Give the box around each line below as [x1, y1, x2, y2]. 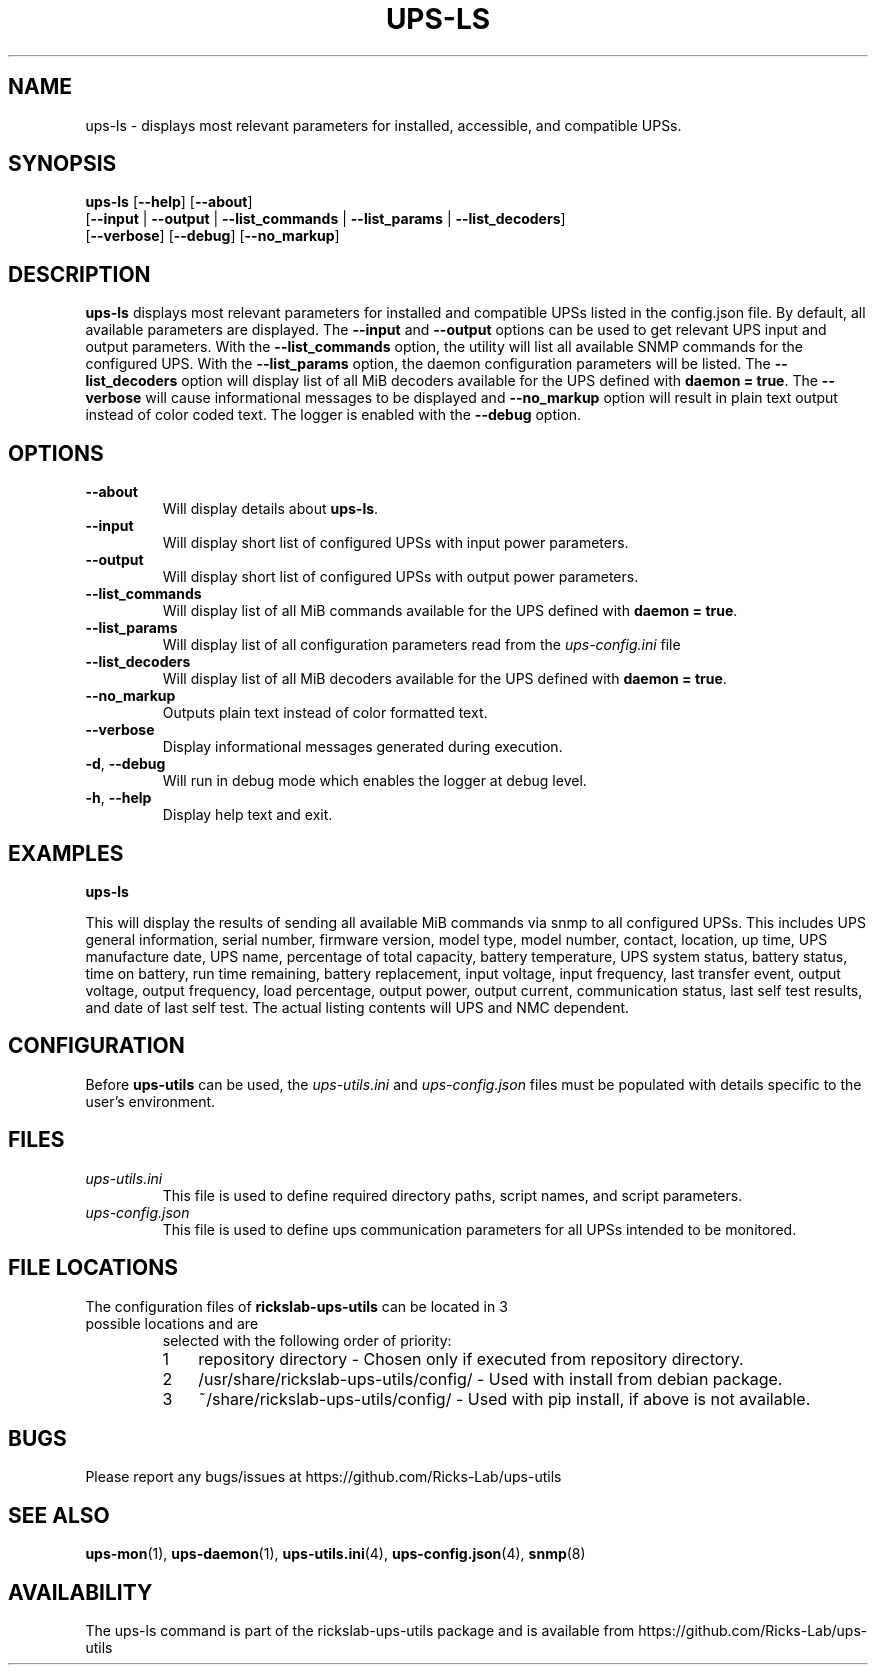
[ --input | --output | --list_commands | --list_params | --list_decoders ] [85, 210, 566, 228]
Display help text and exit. [162, 806, 333, 824]
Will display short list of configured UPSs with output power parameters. [162, 568, 639, 586]
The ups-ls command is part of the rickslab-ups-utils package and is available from [85, 1622, 635, 1640]
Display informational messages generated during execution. [162, 738, 563, 756]
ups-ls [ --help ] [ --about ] [85, 193, 253, 211]
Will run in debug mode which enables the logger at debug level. [162, 772, 587, 790]
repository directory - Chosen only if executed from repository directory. [198, 1348, 744, 1369]
